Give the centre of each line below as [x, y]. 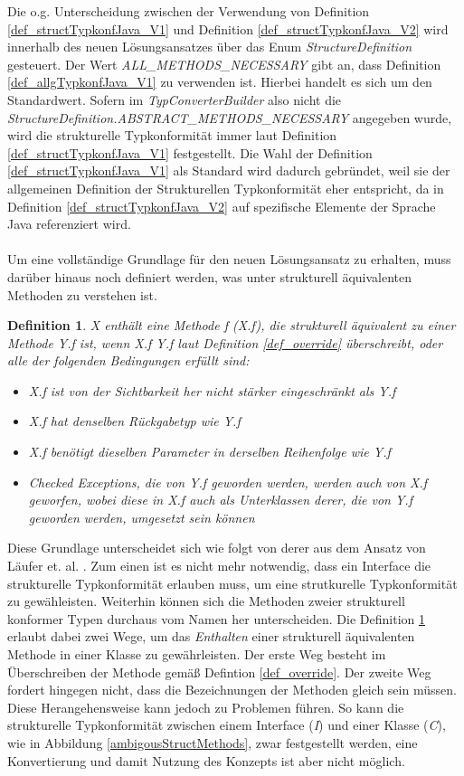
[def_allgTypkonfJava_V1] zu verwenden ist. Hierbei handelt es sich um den [220, 82]
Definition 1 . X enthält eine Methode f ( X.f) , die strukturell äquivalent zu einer [232, 325]
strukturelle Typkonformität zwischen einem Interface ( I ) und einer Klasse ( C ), [227, 725]
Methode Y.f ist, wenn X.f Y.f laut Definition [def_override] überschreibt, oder [225, 342]
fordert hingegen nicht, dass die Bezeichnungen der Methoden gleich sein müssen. [232, 690]
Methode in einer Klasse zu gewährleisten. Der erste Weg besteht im [197, 654]
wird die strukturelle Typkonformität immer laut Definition [172, 135]
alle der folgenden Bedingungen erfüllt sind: [128, 360]
